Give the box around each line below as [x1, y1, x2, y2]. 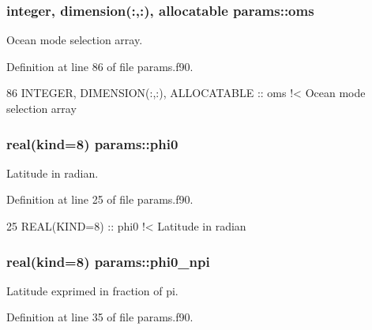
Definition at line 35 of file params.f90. [6, 309, 194, 325]
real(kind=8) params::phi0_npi [6, 251, 210, 271]
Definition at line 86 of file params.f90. [6, 58, 194, 74]
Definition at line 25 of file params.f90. [6, 191, 194, 208]
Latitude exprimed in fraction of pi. [6, 282, 178, 298]
